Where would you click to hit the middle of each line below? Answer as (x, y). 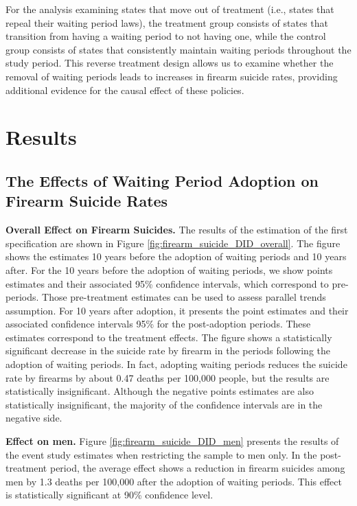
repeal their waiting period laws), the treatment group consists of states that (167, 22)
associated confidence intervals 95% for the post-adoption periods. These (158, 324)
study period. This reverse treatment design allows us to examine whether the (170, 63)
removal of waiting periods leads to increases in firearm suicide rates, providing (172, 76)
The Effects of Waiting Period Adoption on (162, 180)
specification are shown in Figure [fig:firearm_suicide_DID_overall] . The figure (173, 243)
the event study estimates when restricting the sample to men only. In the (161, 454)
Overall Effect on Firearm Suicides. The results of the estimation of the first (177, 230)
